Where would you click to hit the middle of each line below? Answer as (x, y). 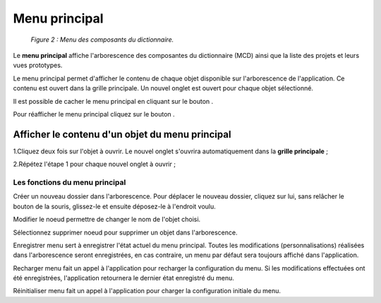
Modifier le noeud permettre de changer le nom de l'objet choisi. (107, 220)
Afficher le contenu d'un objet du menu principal (122, 134)
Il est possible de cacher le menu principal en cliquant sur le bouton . (113, 101)
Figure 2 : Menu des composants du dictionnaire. (102, 40)
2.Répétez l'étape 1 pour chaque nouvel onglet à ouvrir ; (95, 164)
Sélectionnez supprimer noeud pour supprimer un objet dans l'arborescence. (125, 232)
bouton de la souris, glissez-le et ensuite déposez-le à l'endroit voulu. (115, 206)
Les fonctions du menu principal (69, 182)
